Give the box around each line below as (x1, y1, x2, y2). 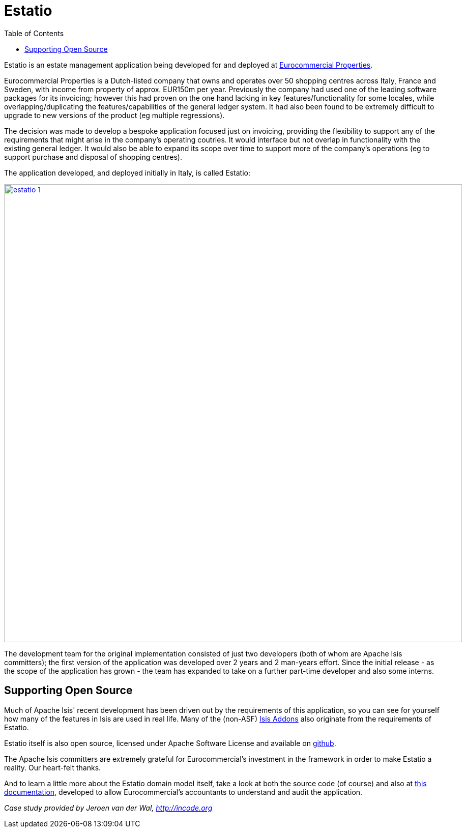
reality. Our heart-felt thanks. (4, 763, 101, 772)
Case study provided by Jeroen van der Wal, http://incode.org (4, 803, 213, 812)
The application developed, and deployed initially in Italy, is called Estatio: (4, 168, 250, 177)
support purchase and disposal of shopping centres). (4, 152, 182, 161)
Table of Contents (4, 28, 64, 38)
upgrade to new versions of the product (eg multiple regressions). (4, 110, 225, 120)
